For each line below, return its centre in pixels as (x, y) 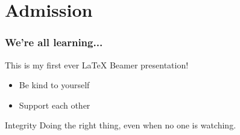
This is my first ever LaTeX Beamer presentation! (97, 64)
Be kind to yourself (54, 85)
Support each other (55, 105)
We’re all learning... (54, 42)
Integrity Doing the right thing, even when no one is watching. (121, 125)
